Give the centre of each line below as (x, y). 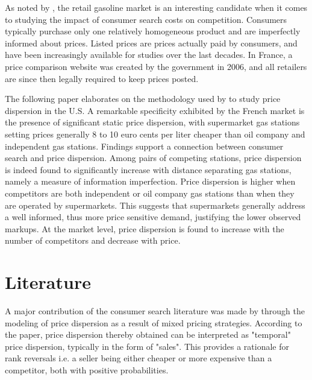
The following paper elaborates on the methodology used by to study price (143, 99)
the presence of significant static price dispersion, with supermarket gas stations (152, 122)
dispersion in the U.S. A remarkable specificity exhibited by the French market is (155, 110)
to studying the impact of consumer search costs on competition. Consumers (146, 19)
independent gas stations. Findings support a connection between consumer (144, 146)
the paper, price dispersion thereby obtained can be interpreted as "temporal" (148, 334)
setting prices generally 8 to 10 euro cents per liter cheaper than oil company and (155, 134)
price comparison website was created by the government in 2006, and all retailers (156, 66)
